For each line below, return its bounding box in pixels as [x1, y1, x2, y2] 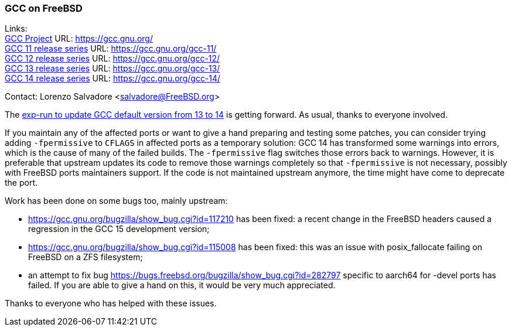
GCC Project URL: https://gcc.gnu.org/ [5, 33, 153, 44]
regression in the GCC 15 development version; [28, 224, 210, 234]
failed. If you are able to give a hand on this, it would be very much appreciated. [28, 280, 336, 291]
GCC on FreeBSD [5, 2, 83, 14]
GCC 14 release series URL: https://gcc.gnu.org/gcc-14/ [5, 73, 221, 84]
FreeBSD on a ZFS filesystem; [28, 252, 143, 262]
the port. [5, 178, 38, 188]
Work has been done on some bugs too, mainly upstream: [5, 196, 228, 206]
